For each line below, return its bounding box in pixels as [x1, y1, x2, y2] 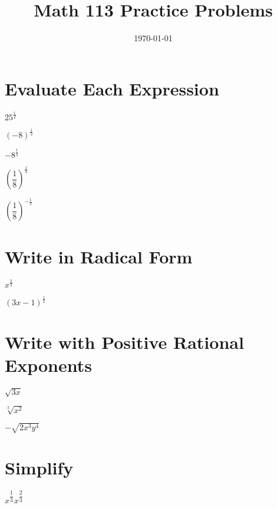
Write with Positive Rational [5, 330, 244, 354]
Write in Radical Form [5, 244, 193, 268]
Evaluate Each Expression [5, 76, 219, 100]
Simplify [5, 456, 74, 480]
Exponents [5, 353, 92, 377]
